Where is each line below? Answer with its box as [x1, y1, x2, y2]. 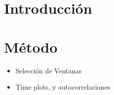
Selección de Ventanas [15, 65, 82, 75]
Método [4, 36, 57, 57]
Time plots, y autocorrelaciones [15, 82, 111, 92]
